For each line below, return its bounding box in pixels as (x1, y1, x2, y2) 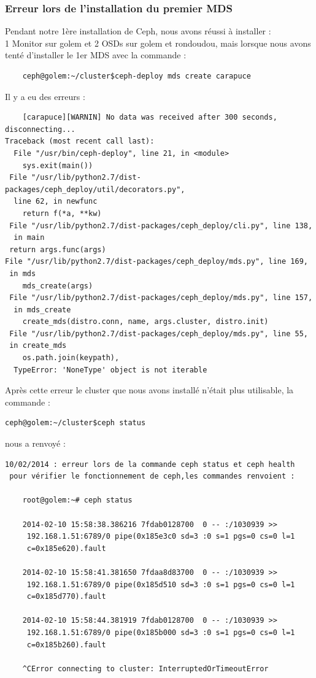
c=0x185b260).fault (26, 640, 106, 649)
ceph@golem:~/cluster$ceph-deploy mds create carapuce (22, 72, 251, 80)
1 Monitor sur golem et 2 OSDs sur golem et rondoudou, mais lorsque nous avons (5, 36, 311, 49)
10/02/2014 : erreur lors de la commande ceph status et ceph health (5, 460, 295, 469)
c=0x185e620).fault (26, 544, 106, 553)
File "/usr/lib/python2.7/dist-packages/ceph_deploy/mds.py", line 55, (9, 329, 308, 338)
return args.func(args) (9, 245, 106, 254)
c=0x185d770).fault (26, 592, 106, 601)
